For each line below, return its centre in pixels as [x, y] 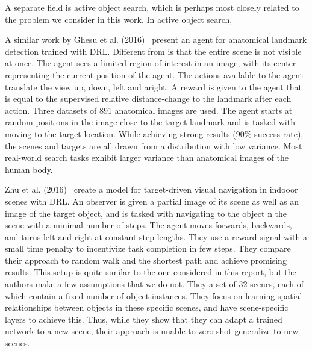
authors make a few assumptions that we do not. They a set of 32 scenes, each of [154, 284]
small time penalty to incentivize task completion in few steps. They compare [148, 248]
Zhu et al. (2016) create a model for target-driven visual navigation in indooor [151, 189]
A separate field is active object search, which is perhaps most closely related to [152, 7]
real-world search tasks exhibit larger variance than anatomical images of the [147, 157]
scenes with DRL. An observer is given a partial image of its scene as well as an [152, 201]
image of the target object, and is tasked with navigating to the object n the [146, 213]
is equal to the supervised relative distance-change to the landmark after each [148, 98]
